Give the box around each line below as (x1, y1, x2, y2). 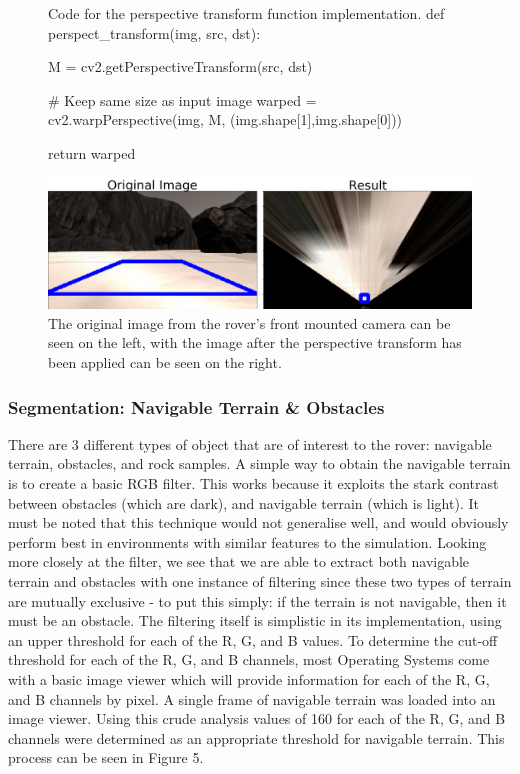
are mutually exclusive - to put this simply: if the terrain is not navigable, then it (8, 590, 507, 611)
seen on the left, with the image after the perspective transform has (48, 332, 462, 353)
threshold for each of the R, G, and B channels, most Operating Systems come (8, 649, 490, 670)
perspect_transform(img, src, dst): (48, 22, 261, 43)
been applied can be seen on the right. (48, 352, 282, 373)
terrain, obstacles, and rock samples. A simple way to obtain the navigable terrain (8, 453, 511, 474)
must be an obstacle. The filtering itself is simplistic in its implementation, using (8, 610, 502, 631)
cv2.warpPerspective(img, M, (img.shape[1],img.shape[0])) (48, 109, 403, 130)
